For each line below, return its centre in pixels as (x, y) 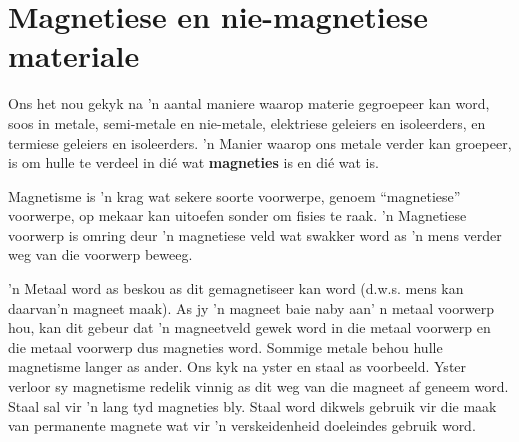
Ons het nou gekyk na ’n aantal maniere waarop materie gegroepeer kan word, (249, 103)
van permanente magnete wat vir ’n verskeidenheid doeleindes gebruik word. (242, 425)
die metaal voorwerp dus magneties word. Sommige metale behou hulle (225, 346)
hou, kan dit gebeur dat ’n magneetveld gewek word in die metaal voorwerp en (249, 327)
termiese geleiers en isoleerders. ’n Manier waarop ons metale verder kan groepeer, (260, 142)
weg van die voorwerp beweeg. (100, 254)
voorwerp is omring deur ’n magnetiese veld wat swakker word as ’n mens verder (255, 234)
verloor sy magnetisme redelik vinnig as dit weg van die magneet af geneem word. (258, 386)
